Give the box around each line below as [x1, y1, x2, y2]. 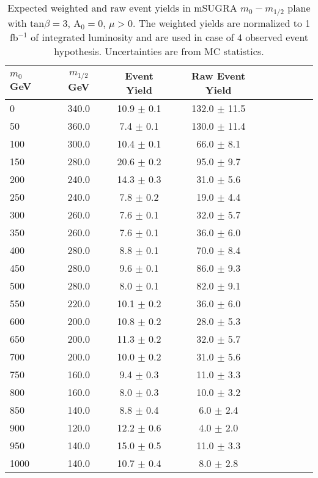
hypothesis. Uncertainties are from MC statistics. [54, 43, 264, 58]
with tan [7, 15, 45, 30]
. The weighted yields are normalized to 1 [133, 15, 311, 30]
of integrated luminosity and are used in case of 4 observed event [31, 29, 309, 44]
